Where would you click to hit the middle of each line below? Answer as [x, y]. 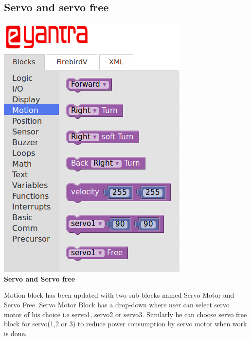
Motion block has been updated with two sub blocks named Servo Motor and [119, 295]
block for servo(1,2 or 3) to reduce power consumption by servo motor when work [125, 324]
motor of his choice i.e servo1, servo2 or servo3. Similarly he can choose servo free [125, 314]
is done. [15, 333]
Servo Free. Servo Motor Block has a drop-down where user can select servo [117, 304]
